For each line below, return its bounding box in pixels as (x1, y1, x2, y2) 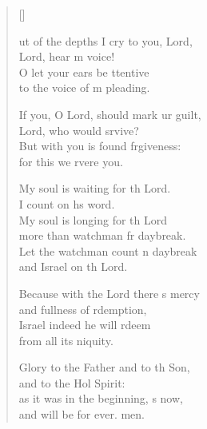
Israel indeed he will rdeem (18, 316, 151, 333)
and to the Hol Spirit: (18, 374, 125, 391)
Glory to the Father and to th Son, (18, 359, 190, 375)
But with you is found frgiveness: (18, 137, 181, 154)
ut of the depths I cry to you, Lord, (18, 32, 193, 49)
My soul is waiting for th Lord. (18, 180, 171, 197)
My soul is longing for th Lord (18, 211, 167, 228)
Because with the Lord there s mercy (18, 284, 200, 301)
